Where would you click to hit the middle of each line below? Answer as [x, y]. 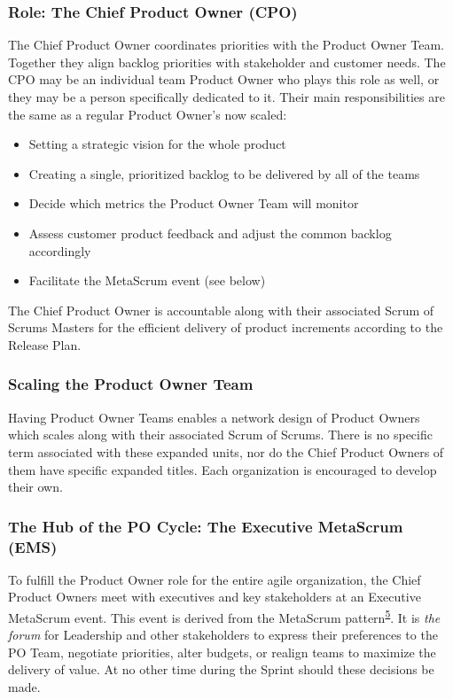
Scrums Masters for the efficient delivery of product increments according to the [226, 327]
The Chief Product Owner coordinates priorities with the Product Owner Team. [226, 45]
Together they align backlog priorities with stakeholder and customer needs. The [227, 62]
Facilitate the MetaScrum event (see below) [147, 280]
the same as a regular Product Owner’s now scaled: [148, 114]
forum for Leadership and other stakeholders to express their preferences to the [223, 635]
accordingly [60, 250]
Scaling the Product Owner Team [131, 384]
